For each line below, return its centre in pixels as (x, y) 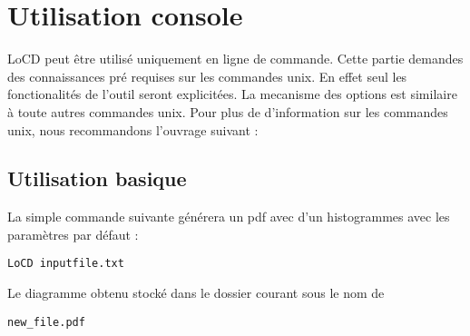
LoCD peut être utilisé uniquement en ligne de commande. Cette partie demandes (235, 59)
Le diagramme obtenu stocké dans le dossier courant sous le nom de (196, 293)
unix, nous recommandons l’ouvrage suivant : (133, 129)
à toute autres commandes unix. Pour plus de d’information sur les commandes (228, 111)
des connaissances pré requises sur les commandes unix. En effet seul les (207, 76)
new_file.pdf (46, 322)
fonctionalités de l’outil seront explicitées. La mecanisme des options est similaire (232, 94)
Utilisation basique (97, 178)
